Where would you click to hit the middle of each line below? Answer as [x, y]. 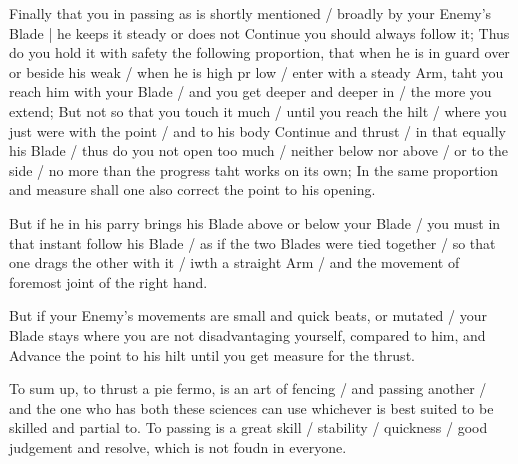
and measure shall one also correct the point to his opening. [192, 189]
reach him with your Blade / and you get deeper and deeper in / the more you [250, 91]
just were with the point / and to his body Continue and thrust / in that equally [257, 130]
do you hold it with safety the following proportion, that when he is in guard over [259, 52]
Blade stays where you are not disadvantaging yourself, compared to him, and [247, 334]
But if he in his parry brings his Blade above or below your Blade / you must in [255, 222]
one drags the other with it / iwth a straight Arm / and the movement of [234, 262]
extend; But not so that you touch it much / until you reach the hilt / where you [258, 110]
